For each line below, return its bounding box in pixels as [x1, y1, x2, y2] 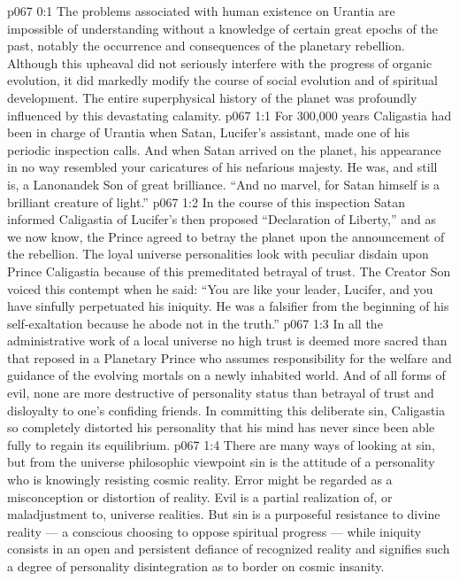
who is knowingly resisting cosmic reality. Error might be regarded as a [7, 470, 393, 489]
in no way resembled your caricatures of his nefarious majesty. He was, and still [7, 158, 438, 176]
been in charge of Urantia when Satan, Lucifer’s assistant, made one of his [7, 123, 409, 142]
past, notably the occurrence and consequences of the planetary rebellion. [7, 36, 405, 55]
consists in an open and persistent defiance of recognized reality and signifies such [7, 539, 450, 558]
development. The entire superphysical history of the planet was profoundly [7, 88, 417, 106]
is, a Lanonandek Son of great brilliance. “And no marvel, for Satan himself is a [7, 174, 440, 193]
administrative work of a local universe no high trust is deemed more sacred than [7, 331, 448, 350]
